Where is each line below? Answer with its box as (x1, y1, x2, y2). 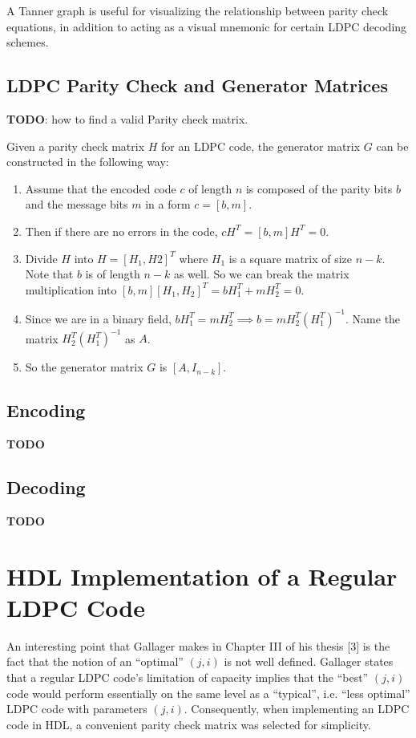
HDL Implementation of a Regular (6, 559, 398, 592)
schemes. (6, 34, 49, 51)
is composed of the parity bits (245, 180, 393, 197)
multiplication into (25, 281, 117, 298)
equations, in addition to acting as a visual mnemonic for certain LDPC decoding (6, 18, 407, 34)
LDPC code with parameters (6, 700, 147, 717)
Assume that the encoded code (25, 180, 176, 197)
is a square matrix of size (228, 249, 352, 266)
